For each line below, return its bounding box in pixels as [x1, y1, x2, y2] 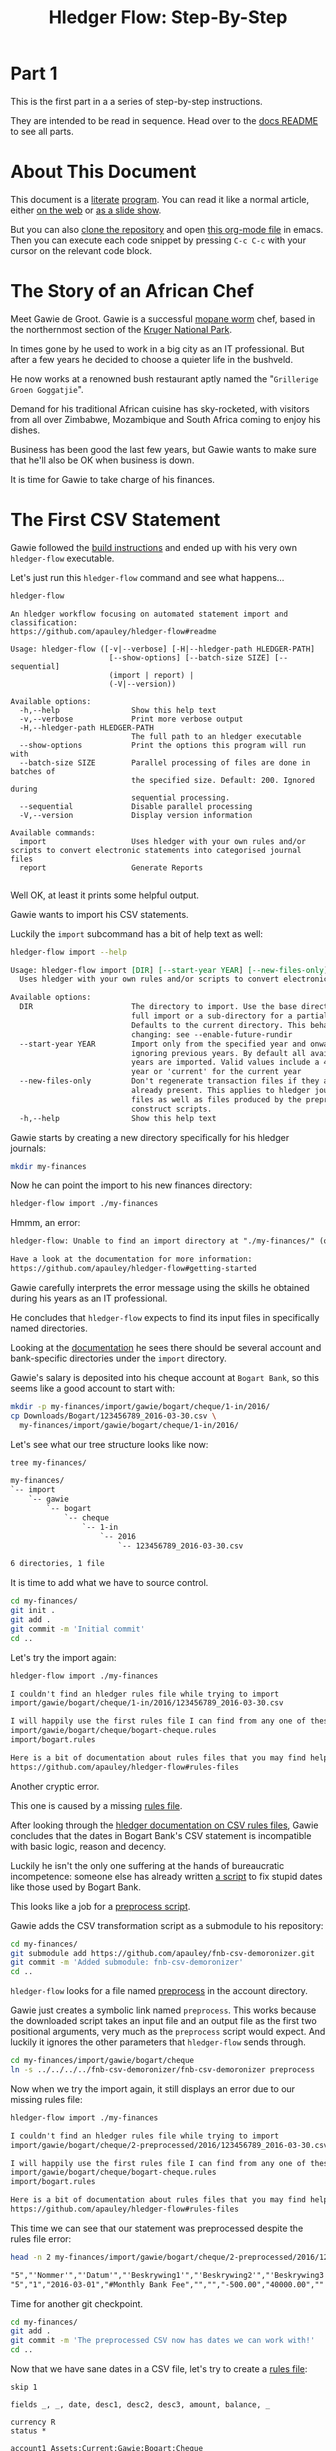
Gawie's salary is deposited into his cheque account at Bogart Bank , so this [10, 1371, 320, 1383]
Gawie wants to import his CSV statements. [10, 908, 189, 920]
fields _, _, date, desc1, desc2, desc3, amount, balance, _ [10, 2400, 271, 2410]
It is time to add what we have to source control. [10, 1577, 209, 1589]
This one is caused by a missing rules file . [10, 1799, 183, 1811]
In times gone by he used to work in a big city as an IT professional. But [10, 342, 305, 355]
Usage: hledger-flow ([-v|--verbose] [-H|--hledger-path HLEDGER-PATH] [10, 644, 315, 654]
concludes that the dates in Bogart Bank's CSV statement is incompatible [10, 1829, 312, 1841]
